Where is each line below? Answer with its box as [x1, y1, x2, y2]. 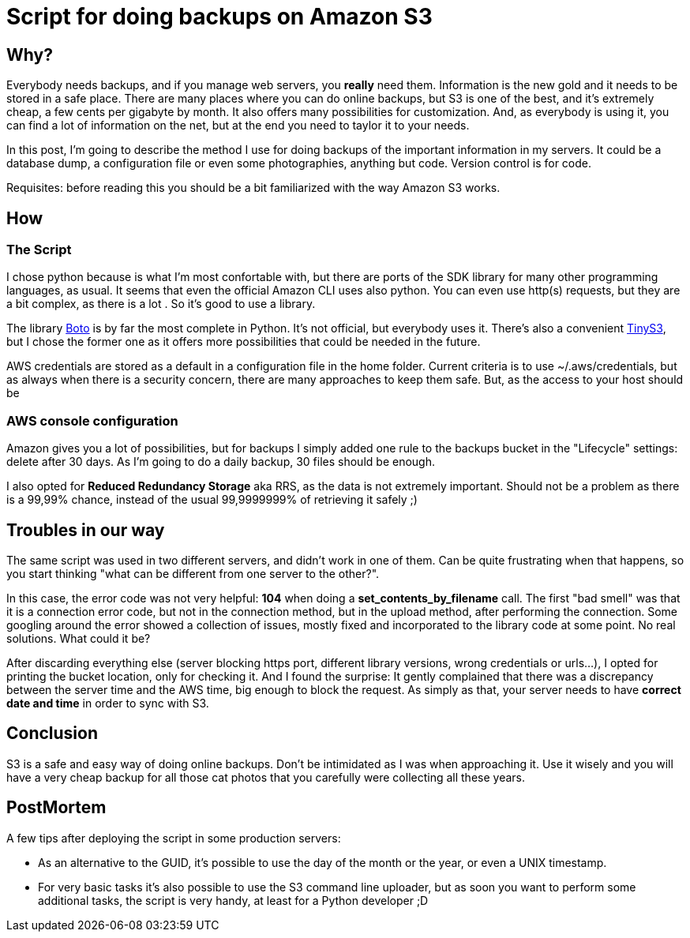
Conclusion [6, 723, 99, 744]
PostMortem [6, 797, 107, 818]
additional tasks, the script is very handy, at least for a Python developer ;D [38, 893, 429, 907]
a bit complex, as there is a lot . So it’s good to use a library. [6, 297, 316, 311]
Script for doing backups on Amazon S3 [6, 3, 433, 30]
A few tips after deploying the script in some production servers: [6, 831, 341, 845]
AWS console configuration [6, 412, 178, 429]
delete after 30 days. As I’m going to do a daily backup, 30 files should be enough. [6, 455, 435, 469]
